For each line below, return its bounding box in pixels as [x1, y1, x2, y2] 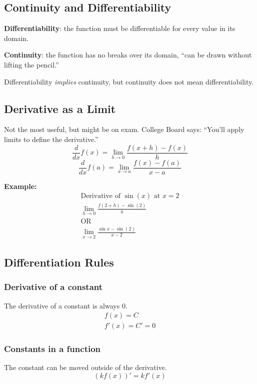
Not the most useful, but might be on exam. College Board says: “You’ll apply [4, 124, 244, 134]
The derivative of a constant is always [4, 300, 120, 310]
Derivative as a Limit [4, 100, 116, 116]
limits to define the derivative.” [4, 133, 98, 144]
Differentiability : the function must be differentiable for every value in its [4, 23, 235, 33]
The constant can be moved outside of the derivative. [4, 362, 167, 372]
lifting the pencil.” [4, 59, 59, 69]
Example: [4, 180, 37, 191]
